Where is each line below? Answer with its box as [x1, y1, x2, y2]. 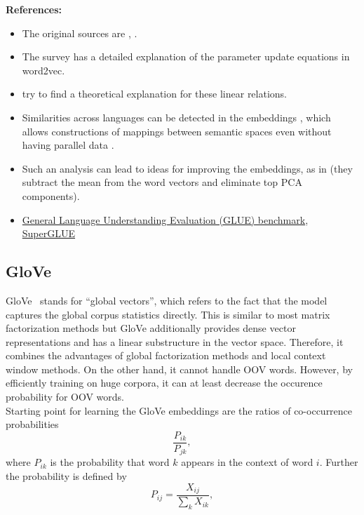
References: [6, 2, 62, 16]
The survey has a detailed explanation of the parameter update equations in [22, 49, 350, 64]
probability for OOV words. [6, 389, 125, 404]
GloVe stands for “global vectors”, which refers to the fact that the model [6, 293, 328, 307]
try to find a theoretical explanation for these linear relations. [22, 86, 288, 101]
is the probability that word [50, 455, 170, 469]
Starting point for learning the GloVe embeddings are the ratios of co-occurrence [6, 403, 353, 417]
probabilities [6, 417, 59, 432]
